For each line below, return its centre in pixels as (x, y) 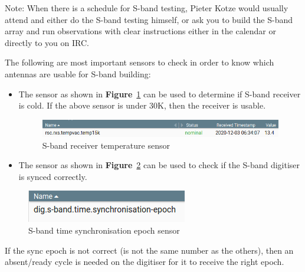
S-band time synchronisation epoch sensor (104, 230)
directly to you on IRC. (47, 42)
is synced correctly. (53, 176)
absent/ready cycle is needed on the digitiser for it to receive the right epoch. (145, 262)
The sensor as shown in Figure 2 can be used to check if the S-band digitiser (159, 165)
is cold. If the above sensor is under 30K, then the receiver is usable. (142, 105)
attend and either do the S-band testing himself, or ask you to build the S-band (149, 19)
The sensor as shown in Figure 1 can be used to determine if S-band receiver (160, 94)
